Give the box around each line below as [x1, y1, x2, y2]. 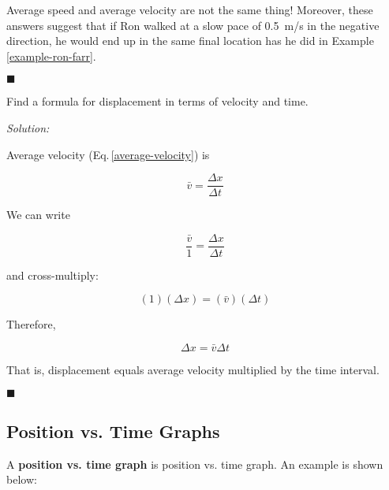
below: [6, 471, 37, 488]
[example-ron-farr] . [6, 47, 96, 64]
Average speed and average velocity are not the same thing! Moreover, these [6, 2, 373, 17]
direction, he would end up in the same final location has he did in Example [6, 32, 374, 49]
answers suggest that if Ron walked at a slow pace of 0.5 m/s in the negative [6, 17, 380, 33]
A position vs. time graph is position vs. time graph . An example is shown [6, 455, 383, 472]
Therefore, [6, 316, 56, 332]
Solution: [6, 119, 50, 135]
